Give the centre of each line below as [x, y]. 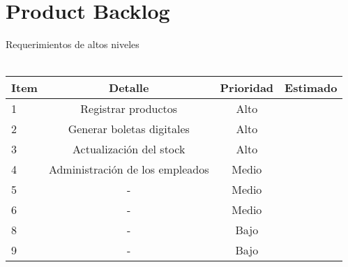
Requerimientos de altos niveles [73, 44]
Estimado [311, 88]
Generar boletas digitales [129, 129]
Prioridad [247, 88]
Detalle [129, 88]
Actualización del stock [129, 149]
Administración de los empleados [129, 169]
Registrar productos [129, 109]
